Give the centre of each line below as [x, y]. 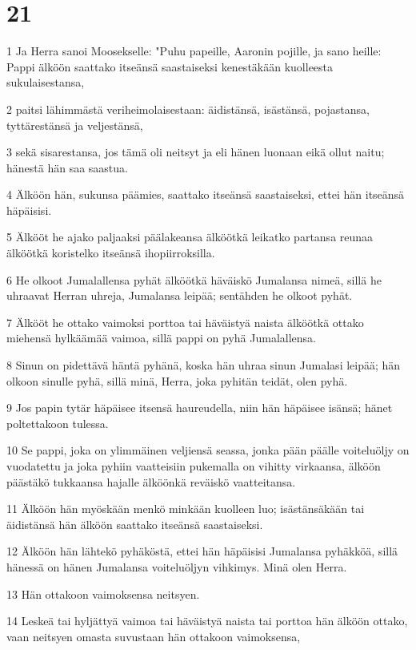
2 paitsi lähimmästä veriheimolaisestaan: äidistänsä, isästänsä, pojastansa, [188, 109]
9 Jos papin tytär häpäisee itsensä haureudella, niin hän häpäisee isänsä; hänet [200, 408]
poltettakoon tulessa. [58, 423]
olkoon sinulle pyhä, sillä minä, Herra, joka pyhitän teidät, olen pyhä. [177, 380]
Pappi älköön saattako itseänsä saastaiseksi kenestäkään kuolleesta [170, 66]
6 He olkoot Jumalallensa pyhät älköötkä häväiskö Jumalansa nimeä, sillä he [194, 279]
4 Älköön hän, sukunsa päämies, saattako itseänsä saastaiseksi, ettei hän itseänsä [206, 194]
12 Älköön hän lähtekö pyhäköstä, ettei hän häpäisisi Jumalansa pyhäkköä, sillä [202, 551]
